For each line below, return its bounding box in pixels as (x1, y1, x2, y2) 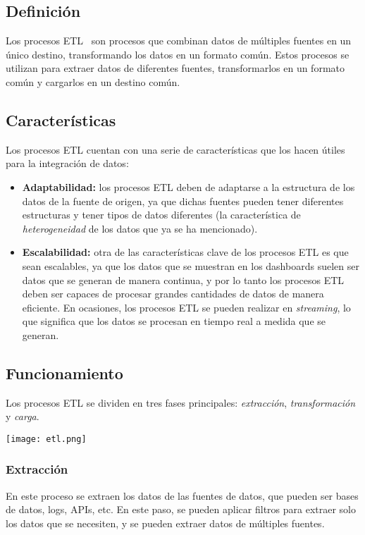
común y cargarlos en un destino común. (6, 74, 180, 89)
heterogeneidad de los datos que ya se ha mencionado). (22, 221, 258, 235)
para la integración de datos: (6, 156, 129, 171)
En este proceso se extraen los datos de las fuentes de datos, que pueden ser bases (6, 488, 359, 503)
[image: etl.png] (6, 433, 87, 444)
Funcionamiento (6, 362, 123, 383)
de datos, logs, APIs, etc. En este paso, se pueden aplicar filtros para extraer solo (6, 502, 356, 517)
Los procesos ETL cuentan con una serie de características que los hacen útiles (6, 142, 345, 156)
